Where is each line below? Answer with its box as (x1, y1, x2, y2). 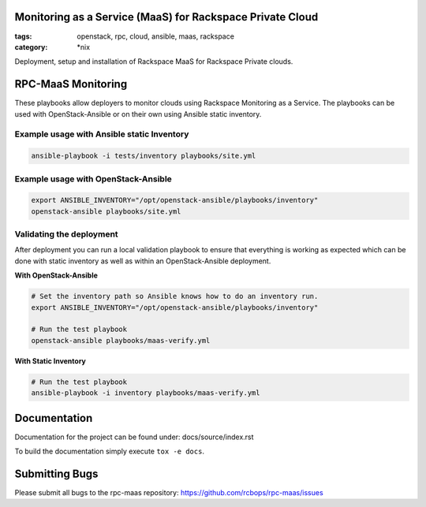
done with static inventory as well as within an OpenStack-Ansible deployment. (14, 256, 271, 266)
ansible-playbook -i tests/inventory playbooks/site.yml (31, 151, 256, 161)
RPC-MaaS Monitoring (14, 77, 128, 91)
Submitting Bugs (14, 467, 99, 480)
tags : (14, 32, 32, 41)
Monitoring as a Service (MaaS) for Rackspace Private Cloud (14, 10, 319, 24)
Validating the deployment (14, 229, 118, 240)
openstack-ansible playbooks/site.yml (31, 207, 181, 216)
